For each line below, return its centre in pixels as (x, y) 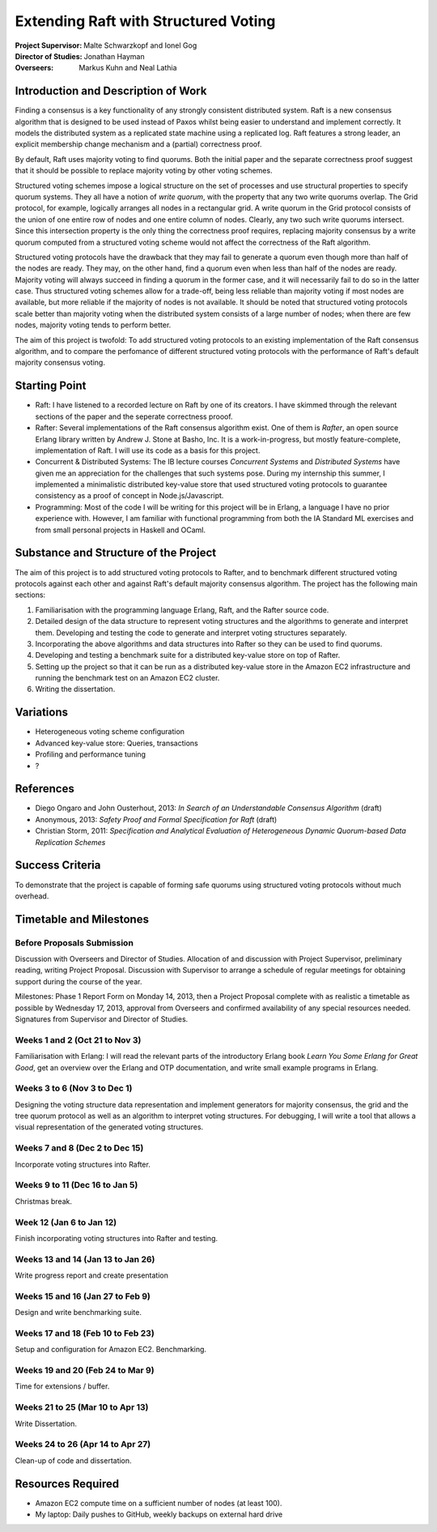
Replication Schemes (70, 842)
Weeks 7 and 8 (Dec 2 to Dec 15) (79, 1148)
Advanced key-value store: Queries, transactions (117, 743)
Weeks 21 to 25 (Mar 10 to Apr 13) (82, 1407)
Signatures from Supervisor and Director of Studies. (102, 1019)
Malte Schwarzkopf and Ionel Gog (140, 45)
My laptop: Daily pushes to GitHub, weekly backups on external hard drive (159, 1514)
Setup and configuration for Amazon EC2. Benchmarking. (110, 1350)
